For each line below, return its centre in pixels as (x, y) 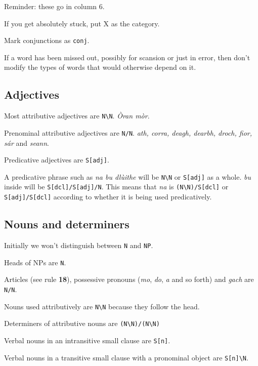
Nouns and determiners (67, 224)
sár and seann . (27, 143)
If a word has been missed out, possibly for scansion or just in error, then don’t (127, 57)
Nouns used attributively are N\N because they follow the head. (102, 306)
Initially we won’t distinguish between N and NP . (79, 245)
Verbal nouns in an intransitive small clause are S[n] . (87, 340)
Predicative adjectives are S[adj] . (57, 160)
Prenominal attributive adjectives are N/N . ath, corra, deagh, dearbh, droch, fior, (128, 132)
